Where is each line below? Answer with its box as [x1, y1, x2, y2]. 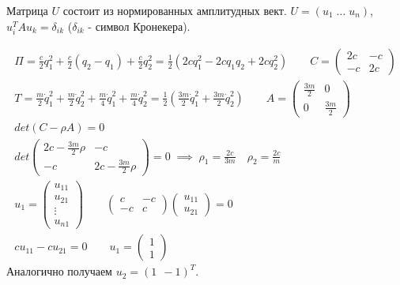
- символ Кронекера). [88, 17, 191, 34]
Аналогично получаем [6, 263, 112, 279]
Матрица [6, 2, 48, 18]
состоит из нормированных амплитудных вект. [62, 2, 287, 18]
